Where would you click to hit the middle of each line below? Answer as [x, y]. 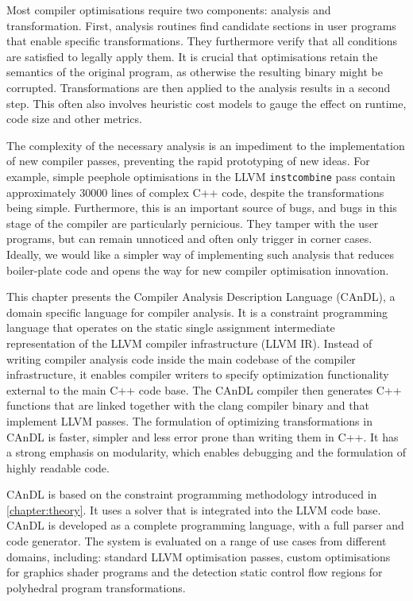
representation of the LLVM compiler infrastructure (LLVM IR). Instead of [189, 343]
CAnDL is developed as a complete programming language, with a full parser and [205, 525]
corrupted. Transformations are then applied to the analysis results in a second [199, 87]
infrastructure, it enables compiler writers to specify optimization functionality [198, 374]
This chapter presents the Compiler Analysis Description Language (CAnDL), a [201, 297]
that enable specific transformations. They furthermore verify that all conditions [202, 41]
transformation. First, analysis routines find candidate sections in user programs [201, 25]
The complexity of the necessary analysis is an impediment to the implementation [206, 145]
